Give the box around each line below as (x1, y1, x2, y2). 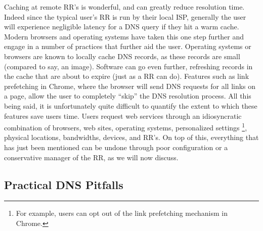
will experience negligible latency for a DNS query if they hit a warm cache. (4, 21, 239, 32)
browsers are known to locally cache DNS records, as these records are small (4, 51, 240, 61)
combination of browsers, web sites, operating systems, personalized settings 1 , (4, 121, 247, 132)
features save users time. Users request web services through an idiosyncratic (4, 110, 242, 121)
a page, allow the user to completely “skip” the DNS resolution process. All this (4, 90, 251, 101)
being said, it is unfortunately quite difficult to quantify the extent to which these (4, 100, 257, 111)
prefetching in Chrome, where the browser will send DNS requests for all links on (4, 80, 256, 91)
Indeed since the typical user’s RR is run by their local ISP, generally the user (4, 11, 246, 22)
